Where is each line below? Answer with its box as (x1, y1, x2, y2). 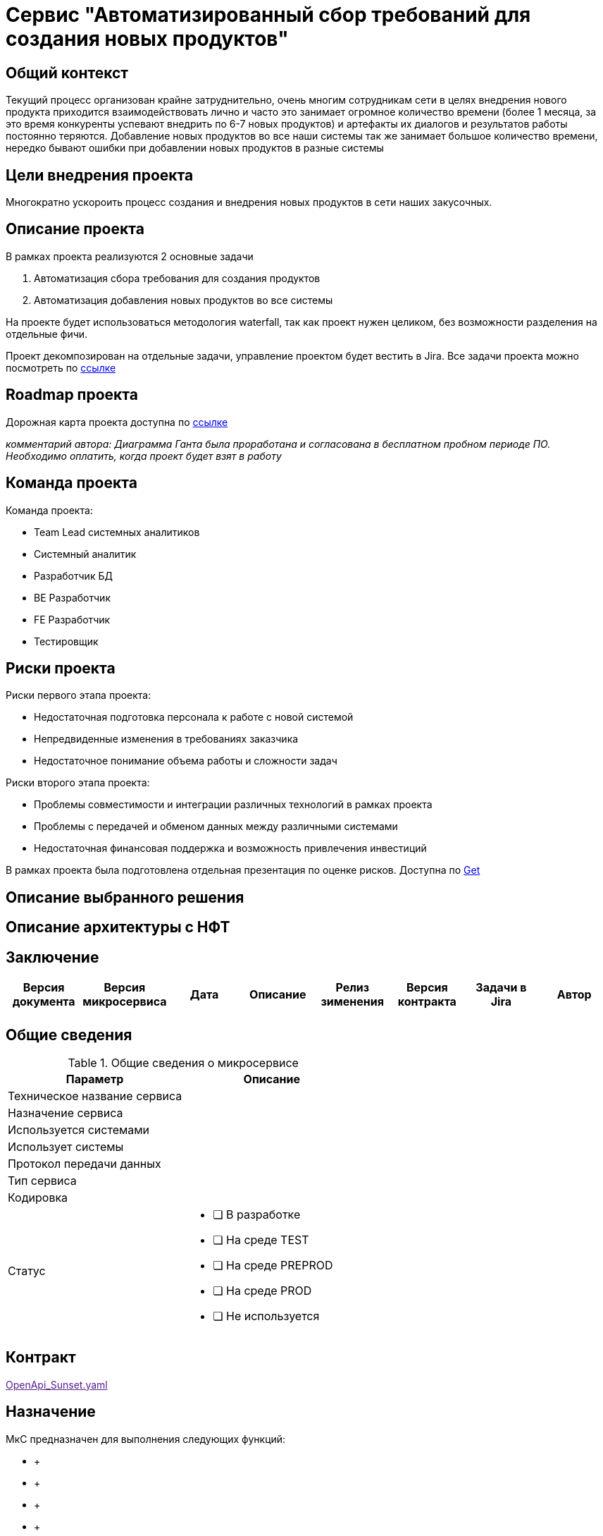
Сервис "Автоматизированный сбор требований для (6, 3, 531, 27)
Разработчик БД (34, 569, 113, 582)
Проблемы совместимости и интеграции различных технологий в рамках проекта (34, 798, 433, 811)
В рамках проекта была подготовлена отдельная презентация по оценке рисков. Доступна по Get (6, 864, 480, 877)
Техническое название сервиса (8, 1088, 182, 1103)
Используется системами (8, 1122, 150, 1137)
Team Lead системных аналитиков (34, 525, 200, 538)
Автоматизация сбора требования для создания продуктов (34, 272, 321, 284)
